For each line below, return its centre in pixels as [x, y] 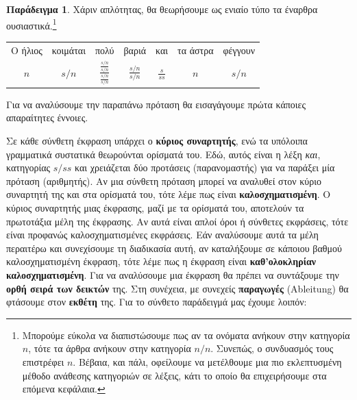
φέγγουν [239, 50]
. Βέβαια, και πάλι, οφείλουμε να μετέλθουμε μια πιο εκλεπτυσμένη [207, 361]
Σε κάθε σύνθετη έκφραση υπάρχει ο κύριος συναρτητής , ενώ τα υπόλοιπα [157, 141]
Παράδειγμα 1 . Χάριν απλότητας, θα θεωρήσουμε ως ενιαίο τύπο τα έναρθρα [162, 9]
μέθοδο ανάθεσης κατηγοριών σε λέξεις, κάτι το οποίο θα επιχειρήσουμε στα [174, 375]
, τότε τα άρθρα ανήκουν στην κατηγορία [110, 348]
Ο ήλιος [27, 50]
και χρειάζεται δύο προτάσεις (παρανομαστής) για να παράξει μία [205, 167]
